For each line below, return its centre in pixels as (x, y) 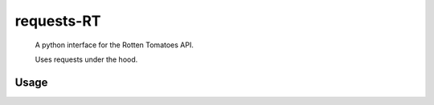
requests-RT (58, 21)
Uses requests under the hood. (86, 59)
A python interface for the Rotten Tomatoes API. (115, 45)
